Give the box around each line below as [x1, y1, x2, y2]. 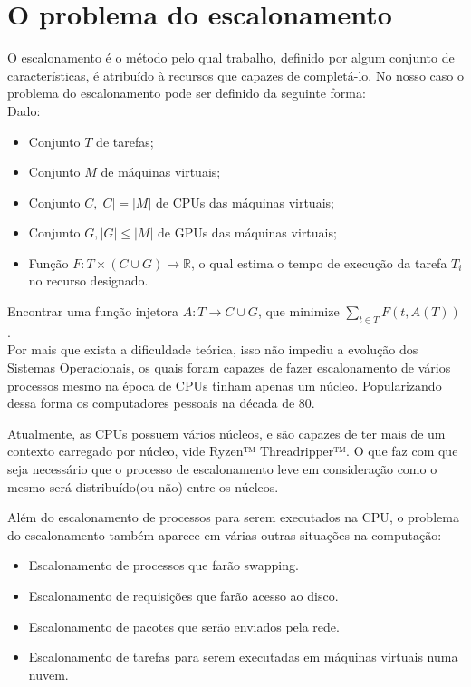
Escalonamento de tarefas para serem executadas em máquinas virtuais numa [28, 647, 458, 666]
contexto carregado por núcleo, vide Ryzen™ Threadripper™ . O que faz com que [7, 441, 458, 460]
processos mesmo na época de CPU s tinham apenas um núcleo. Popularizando [7, 375, 442, 394]
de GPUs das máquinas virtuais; [158, 223, 337, 242]
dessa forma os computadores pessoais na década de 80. [7, 393, 315, 412]
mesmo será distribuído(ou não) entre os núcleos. [7, 477, 279, 496]
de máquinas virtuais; [101, 162, 221, 181]
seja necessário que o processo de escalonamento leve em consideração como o [7, 460, 437, 479]
